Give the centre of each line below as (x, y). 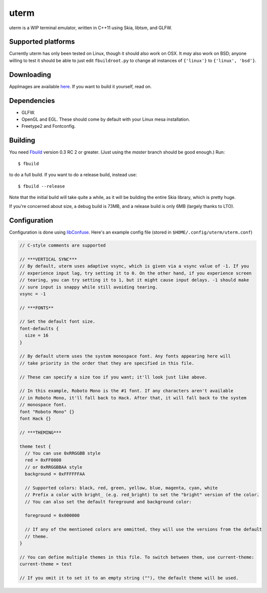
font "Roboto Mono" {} (47, 412)
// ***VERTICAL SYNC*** (48, 259)
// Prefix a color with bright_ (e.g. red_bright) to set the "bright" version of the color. (142, 495)
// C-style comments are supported (63, 246)
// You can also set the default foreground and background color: (108, 502)
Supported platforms (42, 42)
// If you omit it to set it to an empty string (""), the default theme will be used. (129, 578)
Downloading (30, 74)
